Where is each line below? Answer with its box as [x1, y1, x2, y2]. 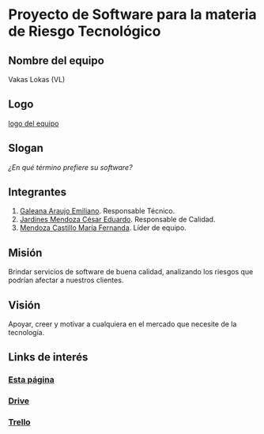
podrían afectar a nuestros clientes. [8, 275, 124, 285]
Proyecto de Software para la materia [8, 6, 257, 24]
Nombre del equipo [8, 54, 104, 67]
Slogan [8, 142, 43, 155]
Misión [8, 246, 43, 259]
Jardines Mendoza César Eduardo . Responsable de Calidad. [19, 215, 216, 225]
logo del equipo [8, 119, 59, 128]
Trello [8, 417, 31, 428]
